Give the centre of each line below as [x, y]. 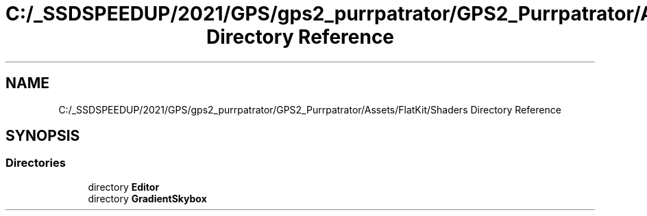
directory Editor [124, 187]
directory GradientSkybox [147, 198]
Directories [36, 163]
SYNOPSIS [43, 136]
